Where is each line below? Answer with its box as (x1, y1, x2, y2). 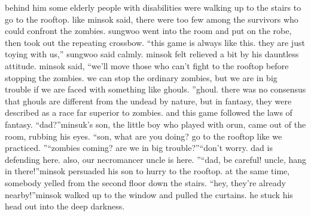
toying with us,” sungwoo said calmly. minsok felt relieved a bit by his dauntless (5, 48, 299, 60)
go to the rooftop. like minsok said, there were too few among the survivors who (5, 13, 298, 25)
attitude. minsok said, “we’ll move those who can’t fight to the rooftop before (5, 59, 289, 72)
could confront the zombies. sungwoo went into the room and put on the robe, (5, 24, 292, 37)
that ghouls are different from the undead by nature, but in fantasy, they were (5, 94, 292, 107)
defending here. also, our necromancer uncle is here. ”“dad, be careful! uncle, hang (5, 153, 307, 165)
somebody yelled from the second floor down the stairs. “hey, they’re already (5, 176, 286, 189)
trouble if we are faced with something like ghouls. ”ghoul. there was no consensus (5, 83, 306, 95)
